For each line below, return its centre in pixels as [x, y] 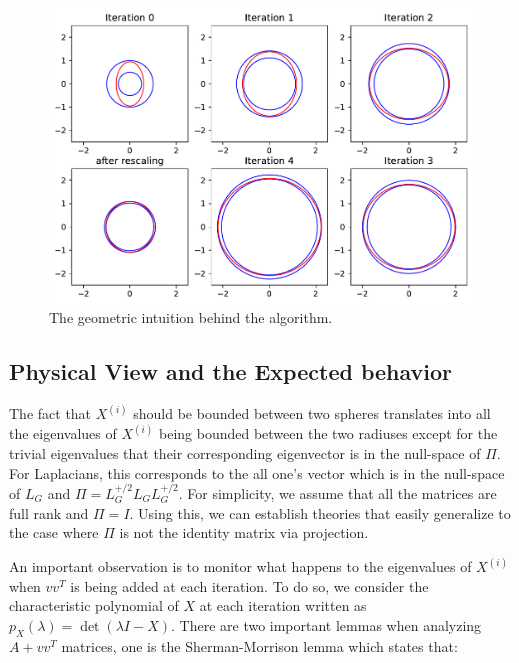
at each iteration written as [283, 605]
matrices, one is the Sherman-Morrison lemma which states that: [259, 645]
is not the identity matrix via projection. [244, 532]
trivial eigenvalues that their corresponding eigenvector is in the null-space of [245, 452]
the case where [54, 532]
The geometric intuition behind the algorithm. [191, 317]
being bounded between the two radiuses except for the [328, 433]
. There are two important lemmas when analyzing [326, 624]
